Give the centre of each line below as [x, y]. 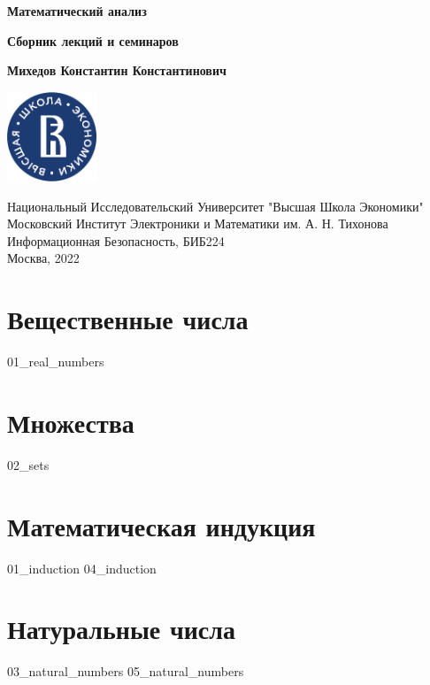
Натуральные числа [121, 629]
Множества [71, 422]
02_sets [28, 464]
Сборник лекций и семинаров [93, 40]
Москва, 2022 [43, 258]
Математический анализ [77, 11]
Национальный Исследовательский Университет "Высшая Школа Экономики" [215, 206]
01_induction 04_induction [82, 568]
